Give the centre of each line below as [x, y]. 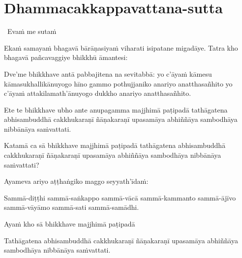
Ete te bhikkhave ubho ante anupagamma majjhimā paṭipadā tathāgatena [116, 109]
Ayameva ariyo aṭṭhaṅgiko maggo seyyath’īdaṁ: [76, 181]
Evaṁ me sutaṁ [32, 31]
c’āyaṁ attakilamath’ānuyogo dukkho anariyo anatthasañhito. [98, 93]
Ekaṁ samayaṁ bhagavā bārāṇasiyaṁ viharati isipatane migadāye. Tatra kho [121, 47]
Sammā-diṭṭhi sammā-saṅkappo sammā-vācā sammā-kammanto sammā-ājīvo [120, 197]
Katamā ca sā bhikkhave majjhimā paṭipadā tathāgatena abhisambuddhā [115, 145]
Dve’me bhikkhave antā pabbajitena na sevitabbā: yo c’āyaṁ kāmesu [108, 73]
